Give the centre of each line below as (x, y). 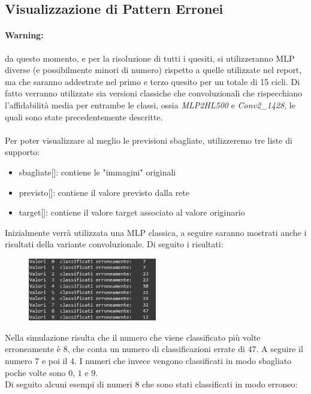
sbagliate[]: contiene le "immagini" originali (97, 172)
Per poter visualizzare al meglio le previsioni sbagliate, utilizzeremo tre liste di (149, 140)
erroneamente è (33, 349)
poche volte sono (35, 372)
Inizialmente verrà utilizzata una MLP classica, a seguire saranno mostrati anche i (156, 232)
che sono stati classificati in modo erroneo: (220, 384)
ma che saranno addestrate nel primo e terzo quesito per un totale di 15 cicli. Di (153, 81)
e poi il (55, 360)
